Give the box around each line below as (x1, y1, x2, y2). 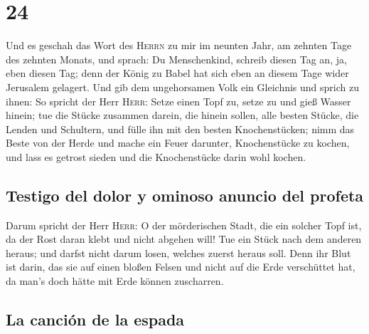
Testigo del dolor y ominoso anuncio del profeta (6, 184, 364, 206)
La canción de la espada (6, 308, 185, 330)
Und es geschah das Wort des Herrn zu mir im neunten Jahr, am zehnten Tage (6, 38, 352, 53)
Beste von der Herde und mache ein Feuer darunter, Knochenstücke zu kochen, (6, 135, 350, 150)
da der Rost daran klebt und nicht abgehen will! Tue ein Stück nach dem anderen (6, 231, 362, 246)
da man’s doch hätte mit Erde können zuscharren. (6, 273, 224, 288)
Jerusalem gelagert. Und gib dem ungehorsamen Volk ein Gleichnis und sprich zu (6, 79, 359, 94)
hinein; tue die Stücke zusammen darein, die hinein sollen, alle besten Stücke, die (6, 108, 359, 122)
